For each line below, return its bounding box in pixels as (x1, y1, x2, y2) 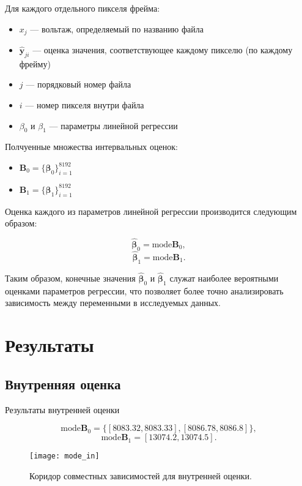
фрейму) (19, 57, 51, 70)
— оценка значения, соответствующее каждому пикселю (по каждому (32, 43, 293, 56)
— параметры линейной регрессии (49, 119, 178, 132)
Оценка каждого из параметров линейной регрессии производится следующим (5, 204, 297, 217)
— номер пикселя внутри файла (25, 99, 144, 111)
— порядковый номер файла (26, 78, 131, 91)
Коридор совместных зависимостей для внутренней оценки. (29, 469, 252, 482)
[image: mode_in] (29, 452, 100, 461)
